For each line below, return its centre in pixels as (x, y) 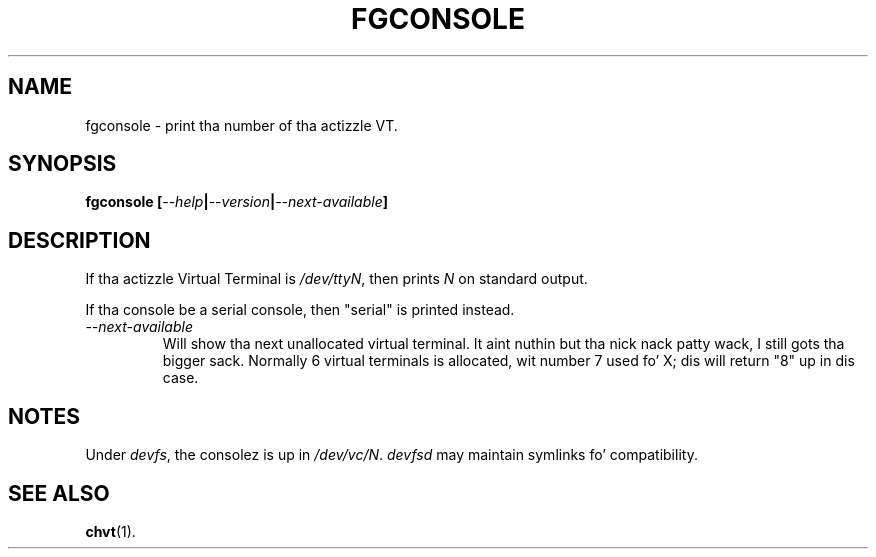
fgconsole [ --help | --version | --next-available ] (237, 202)
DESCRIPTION (79, 240)
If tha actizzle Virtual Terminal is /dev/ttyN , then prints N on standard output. (336, 279)
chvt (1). (110, 531)
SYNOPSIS (62, 164)
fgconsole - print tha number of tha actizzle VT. (241, 125)
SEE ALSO (59, 493)
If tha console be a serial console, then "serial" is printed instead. (300, 310)
